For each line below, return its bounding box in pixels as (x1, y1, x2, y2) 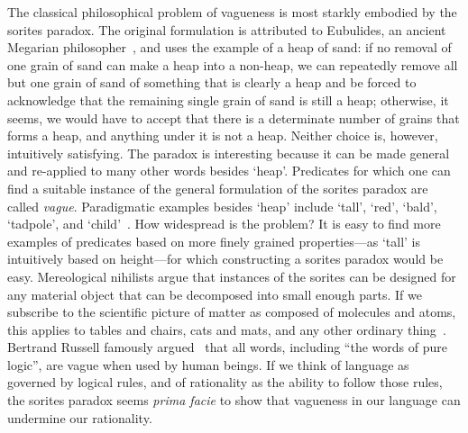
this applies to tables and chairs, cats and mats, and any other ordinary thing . (7, 320, 446, 338)
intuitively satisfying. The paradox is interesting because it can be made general (7, 143, 450, 162)
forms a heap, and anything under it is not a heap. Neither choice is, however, (7, 126, 438, 145)
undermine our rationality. (7, 408, 152, 427)
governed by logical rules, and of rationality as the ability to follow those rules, (7, 373, 443, 392)
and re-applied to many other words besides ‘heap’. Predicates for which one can (7, 161, 451, 180)
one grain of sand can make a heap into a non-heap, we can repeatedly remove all (7, 55, 458, 74)
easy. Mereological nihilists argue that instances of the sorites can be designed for (7, 266, 456, 285)
